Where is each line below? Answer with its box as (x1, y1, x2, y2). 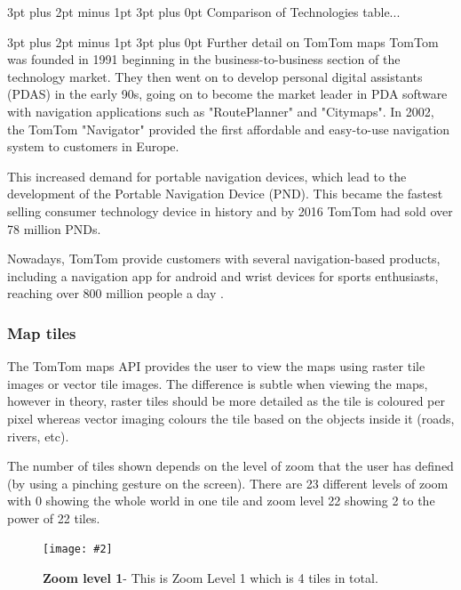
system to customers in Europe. (7, 137, 179, 156)
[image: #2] (43, 543, 113, 556)
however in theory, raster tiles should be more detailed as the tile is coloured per (7, 392, 445, 410)
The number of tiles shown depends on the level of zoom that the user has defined (7, 457, 454, 475)
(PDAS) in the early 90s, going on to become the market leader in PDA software (7, 85, 448, 103)
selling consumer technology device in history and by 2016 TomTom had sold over (7, 201, 453, 220)
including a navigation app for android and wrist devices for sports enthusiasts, (7, 266, 439, 285)
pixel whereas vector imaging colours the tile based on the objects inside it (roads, (7, 408, 455, 427)
